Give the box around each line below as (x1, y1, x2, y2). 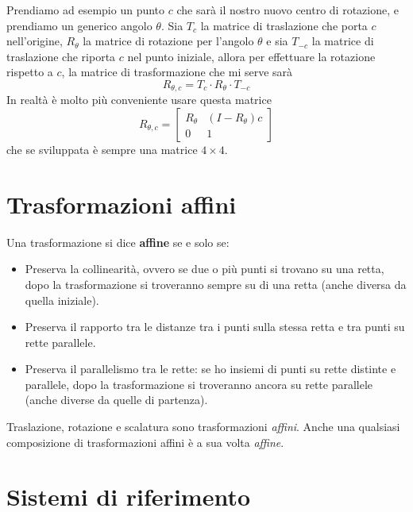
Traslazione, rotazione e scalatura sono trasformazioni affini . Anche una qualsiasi (6, 418, 400, 435)
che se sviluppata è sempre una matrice (6, 141, 198, 158)
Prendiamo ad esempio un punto (6, 2, 165, 17)
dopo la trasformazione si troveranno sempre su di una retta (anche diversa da (25, 275, 407, 292)
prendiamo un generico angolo (6, 17, 152, 33)
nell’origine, (6, 33, 63, 49)
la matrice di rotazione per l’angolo (83, 33, 254, 49)
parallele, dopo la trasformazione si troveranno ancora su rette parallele (25, 375, 373, 392)
